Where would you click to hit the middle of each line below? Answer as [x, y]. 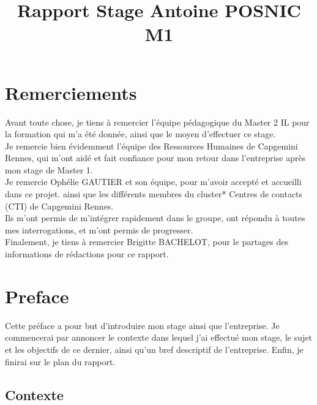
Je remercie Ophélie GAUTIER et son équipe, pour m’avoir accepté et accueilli [153, 182]
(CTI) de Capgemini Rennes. [59, 206]
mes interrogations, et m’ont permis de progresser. [99, 229]
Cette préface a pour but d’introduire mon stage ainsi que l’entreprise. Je [142, 325]
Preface [37, 296]
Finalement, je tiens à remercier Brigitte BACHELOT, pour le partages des [147, 242]
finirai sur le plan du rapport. [60, 361]
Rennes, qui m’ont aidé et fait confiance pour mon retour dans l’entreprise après [155, 158]
